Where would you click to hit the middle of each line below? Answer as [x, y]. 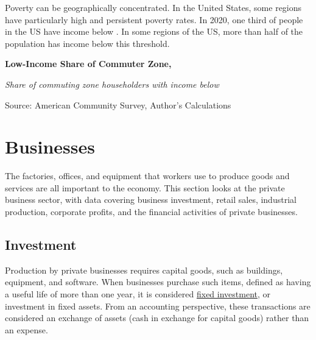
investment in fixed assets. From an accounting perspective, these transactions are [158, 306]
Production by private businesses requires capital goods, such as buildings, [144, 270]
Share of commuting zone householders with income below [112, 84]
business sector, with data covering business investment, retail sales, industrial [151, 200]
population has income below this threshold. [87, 43]
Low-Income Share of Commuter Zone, [88, 64]
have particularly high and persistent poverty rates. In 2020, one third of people [154, 19]
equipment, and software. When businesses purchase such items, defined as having [158, 282]
